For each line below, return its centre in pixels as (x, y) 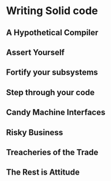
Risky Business (35, 133)
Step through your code (51, 92)
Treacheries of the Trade (52, 152)
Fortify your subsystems (52, 73)
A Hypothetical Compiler (52, 33)
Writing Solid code (52, 11)
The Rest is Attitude (43, 172)
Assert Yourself (35, 52)
